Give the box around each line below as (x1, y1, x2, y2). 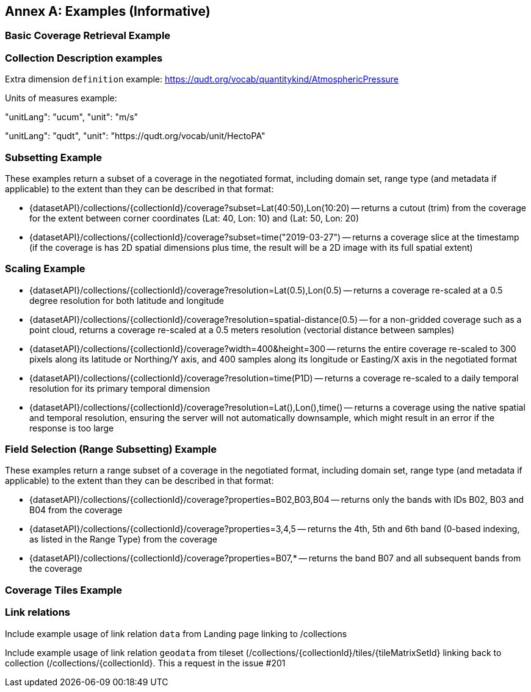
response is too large (29, 422, 114, 433)
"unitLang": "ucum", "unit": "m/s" (5, 112, 139, 123)
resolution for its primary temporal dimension (29, 383, 210, 394)
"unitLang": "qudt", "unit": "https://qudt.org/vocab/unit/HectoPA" (5, 131, 265, 142)
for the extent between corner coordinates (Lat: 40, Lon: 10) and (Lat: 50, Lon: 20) (29, 212, 359, 223)
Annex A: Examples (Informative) (5, 4, 211, 19)
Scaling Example (5, 262, 85, 275)
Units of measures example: (5, 93, 117, 104)
